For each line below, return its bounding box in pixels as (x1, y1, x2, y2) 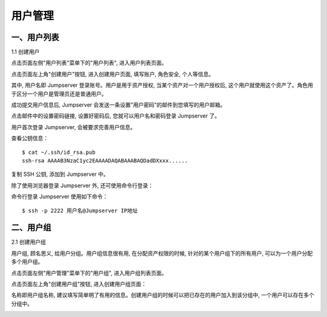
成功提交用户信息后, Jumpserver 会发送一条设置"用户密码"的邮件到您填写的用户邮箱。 (11, 101, 226, 108)
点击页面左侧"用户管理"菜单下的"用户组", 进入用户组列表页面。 (11, 269, 167, 276)
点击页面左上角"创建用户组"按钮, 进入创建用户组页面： (11, 281, 147, 287)
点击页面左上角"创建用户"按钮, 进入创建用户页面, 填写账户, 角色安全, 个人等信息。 (11, 70, 214, 78)
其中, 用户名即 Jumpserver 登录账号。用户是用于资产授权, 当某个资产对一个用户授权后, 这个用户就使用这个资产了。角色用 (11, 82, 313, 89)
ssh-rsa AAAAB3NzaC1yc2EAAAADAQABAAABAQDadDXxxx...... (22, 157, 188, 164)
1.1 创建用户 (11, 48, 40, 56)
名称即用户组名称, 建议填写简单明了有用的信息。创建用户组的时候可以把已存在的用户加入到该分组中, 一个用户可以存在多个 (11, 292, 314, 299)
